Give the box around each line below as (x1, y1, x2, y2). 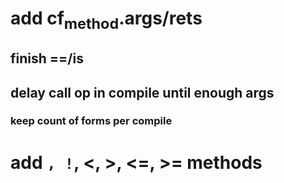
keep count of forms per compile (10, 114, 173, 128)
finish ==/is (10, 50, 84, 67)
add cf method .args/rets (10, 7, 203, 33)
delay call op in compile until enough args (10, 84, 275, 101)
